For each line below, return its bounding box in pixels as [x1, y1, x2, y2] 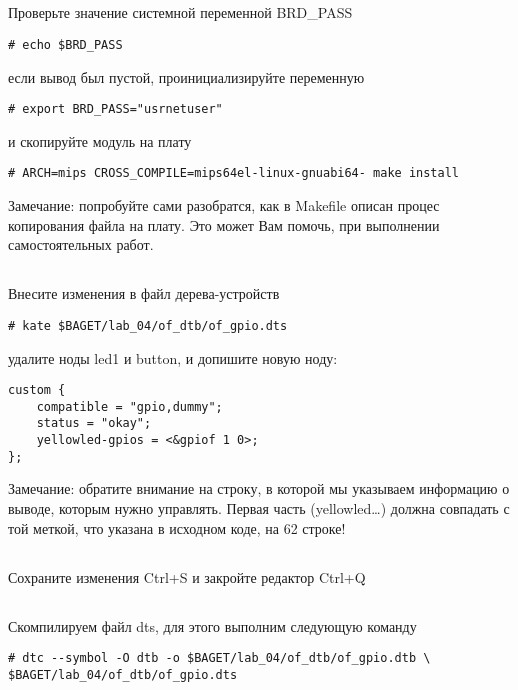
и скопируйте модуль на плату [8, 130, 192, 151]
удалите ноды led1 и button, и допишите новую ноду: [8, 347, 338, 368]
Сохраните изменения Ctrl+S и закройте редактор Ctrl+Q [8, 566, 366, 587]
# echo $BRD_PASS [8, 37, 123, 52]
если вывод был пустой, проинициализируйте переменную [8, 66, 365, 87]
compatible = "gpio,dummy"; [36, 399, 223, 414]
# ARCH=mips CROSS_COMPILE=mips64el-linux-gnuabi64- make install [8, 166, 460, 181]
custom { [8, 383, 66, 398]
